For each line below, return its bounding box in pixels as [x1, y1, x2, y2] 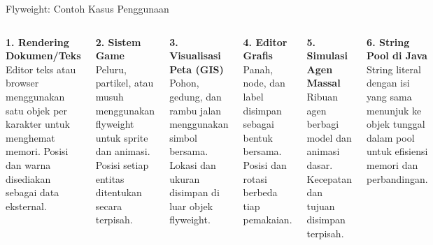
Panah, [243, 61, 274, 76]
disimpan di [169, 185, 220, 200]
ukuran [169, 171, 200, 186]
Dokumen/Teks [6, 48, 81, 63]
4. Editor [243, 34, 288, 49]
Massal [306, 75, 341, 90]
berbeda [243, 185, 278, 200]
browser [6, 75, 39, 90]
